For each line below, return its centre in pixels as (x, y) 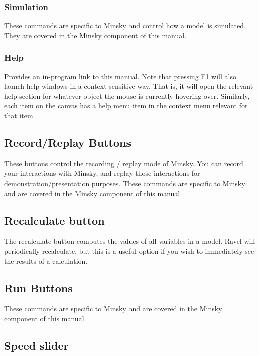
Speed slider (36, 345)
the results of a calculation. (46, 260)
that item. (20, 115)
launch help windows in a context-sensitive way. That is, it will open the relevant (129, 86)
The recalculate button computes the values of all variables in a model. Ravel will (130, 241)
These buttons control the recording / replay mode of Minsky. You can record (124, 163)
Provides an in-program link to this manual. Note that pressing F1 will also (120, 76)
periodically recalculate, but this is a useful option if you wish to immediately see (129, 250)
